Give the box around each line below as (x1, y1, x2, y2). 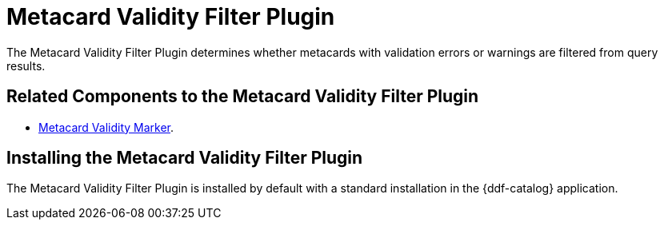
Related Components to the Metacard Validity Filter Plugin (6, 86, 479, 107)
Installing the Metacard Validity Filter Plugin (6, 148, 363, 169)
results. (6, 58, 46, 73)
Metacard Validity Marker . (38, 120, 174, 134)
